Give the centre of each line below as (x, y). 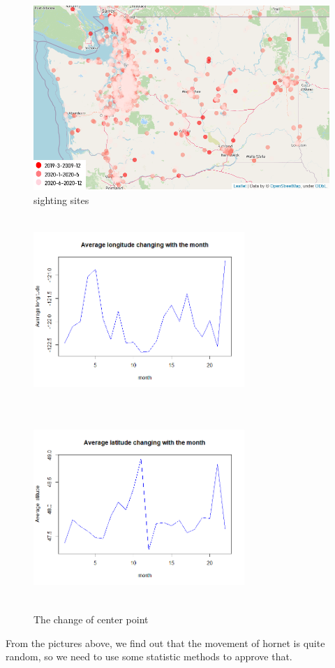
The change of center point (91, 619)
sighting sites (61, 200)
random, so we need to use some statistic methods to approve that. (149, 656)
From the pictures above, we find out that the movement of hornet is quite (165, 642)
